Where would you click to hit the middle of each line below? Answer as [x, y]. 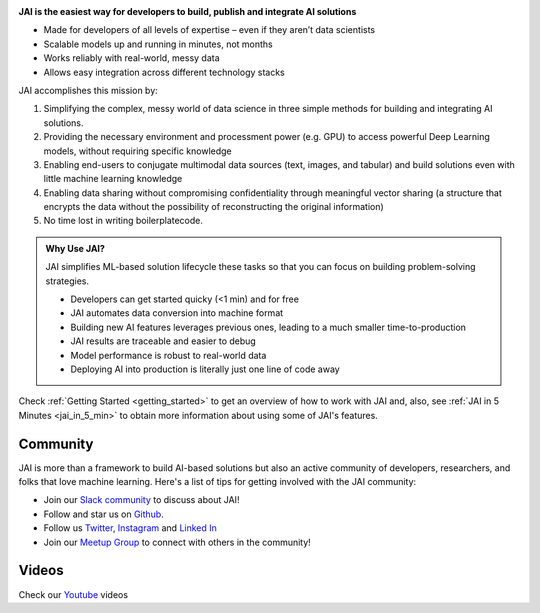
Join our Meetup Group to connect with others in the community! [177, 542]
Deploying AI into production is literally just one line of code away [205, 369]
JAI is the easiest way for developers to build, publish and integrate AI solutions [187, 11]
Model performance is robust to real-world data [168, 355]
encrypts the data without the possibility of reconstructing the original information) [213, 207]
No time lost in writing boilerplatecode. [123, 221]
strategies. [67, 281]
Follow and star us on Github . [103, 514]
